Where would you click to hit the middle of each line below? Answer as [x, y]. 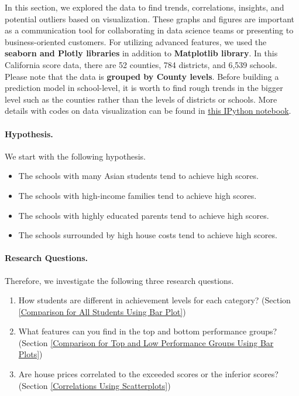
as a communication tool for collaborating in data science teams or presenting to [149, 30]
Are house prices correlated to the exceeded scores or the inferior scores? [148, 374]
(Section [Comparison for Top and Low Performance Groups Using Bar [146, 342]
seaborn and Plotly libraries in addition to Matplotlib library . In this [141, 53]
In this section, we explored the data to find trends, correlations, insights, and [145, 7]
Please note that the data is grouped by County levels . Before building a [142, 76]
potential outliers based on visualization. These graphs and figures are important [149, 18]
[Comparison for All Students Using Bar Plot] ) [102, 311]
